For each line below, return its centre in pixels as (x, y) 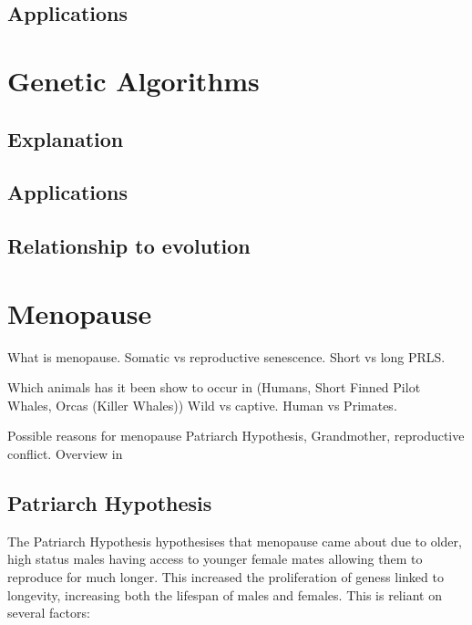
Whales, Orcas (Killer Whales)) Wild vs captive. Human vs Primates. (202, 405)
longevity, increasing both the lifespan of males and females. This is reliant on (225, 594)
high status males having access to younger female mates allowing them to (215, 559)
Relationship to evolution (129, 246)
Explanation (66, 138)
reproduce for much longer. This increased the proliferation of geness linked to (226, 576)
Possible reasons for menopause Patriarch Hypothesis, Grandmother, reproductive (236, 436)
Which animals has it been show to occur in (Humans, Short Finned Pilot (214, 387)
